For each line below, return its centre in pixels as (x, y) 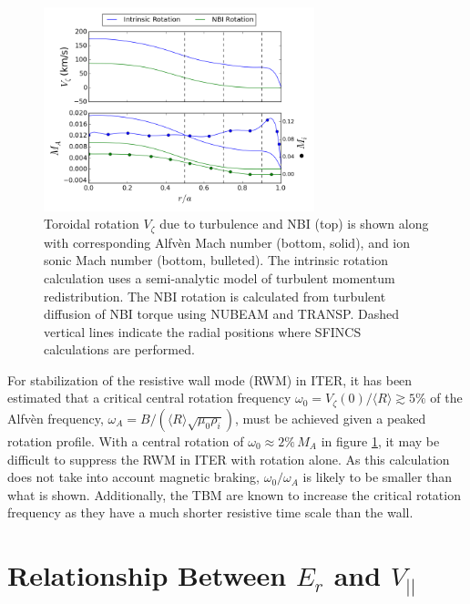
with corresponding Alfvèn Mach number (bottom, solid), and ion (227, 242)
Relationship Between (147, 575)
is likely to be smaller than (378, 477)
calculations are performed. (119, 349)
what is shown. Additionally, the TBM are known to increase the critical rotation (234, 494)
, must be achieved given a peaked (331, 418)
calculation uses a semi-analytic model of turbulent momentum (220, 277)
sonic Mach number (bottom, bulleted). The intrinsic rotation (216, 260)
